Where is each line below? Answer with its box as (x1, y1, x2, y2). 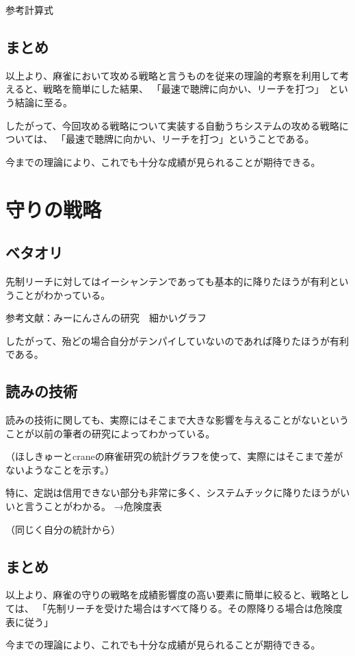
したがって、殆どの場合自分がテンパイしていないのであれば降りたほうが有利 (5, 333, 350, 348)
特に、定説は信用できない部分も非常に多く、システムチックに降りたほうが (5, 485, 341, 500)
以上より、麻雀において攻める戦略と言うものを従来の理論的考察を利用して (5, 68, 340, 82)
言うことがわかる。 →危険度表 (24, 499, 162, 513)
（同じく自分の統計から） (5, 522, 120, 536)
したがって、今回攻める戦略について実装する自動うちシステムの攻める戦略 (5, 118, 339, 132)
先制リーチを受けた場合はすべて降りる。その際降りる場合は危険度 (47, 601, 343, 616)
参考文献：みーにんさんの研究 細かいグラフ (5, 311, 207, 325)
